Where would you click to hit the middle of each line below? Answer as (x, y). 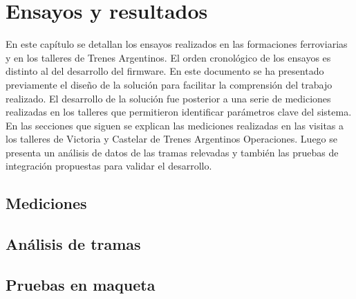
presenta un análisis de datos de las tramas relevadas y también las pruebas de (172, 152)
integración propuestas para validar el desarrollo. (109, 166)
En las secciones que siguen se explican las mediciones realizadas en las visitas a (175, 125)
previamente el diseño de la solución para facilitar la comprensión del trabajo (169, 84)
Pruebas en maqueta (81, 285)
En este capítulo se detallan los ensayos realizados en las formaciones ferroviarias (177, 44)
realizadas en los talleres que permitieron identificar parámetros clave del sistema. (179, 112)
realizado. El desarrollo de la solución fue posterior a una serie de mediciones (168, 98)
